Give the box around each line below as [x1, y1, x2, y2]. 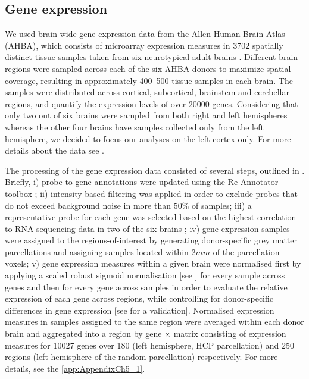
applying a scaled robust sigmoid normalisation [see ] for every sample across [5, 269, 285, 281]
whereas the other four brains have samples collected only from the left [5, 120, 264, 133]
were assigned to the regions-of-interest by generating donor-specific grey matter [5, 234, 298, 246]
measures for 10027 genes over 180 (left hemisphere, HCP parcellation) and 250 [5, 339, 294, 351]
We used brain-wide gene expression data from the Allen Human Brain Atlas [5, 27, 285, 40]
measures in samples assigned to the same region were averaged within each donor [5, 315, 304, 328]
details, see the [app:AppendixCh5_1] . [5, 362, 145, 374]
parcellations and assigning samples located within [5, 245, 189, 258]
